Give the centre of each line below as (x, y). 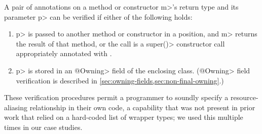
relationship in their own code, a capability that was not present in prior (142, 107)
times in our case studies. (43, 127)
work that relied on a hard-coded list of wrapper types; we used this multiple (124, 117)
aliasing (16, 107)
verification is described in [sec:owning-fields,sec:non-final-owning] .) (120, 80)
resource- (245, 97)
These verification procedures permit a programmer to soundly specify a (116, 97)
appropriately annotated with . (64, 53)
